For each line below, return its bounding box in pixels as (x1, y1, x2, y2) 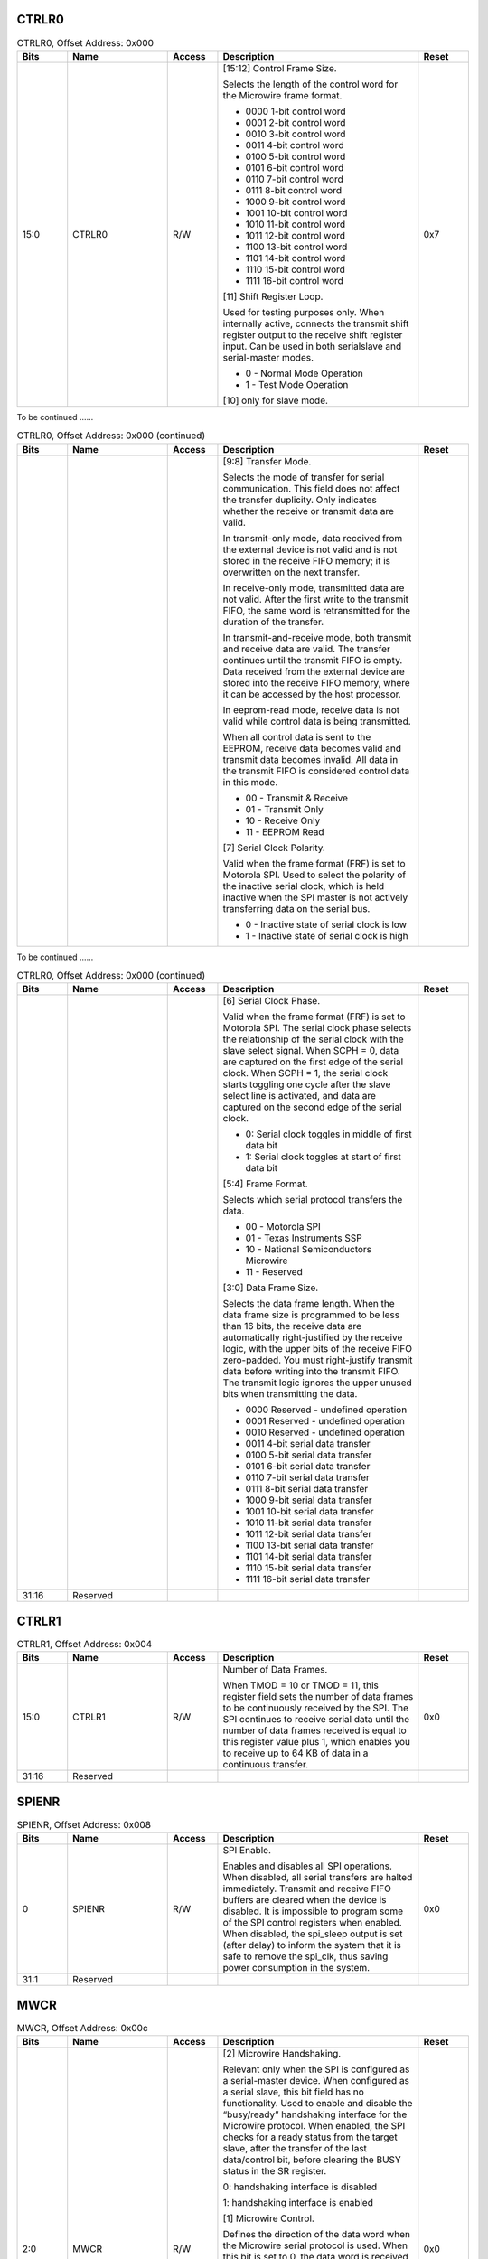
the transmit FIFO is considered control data (222, 764, 410, 777)
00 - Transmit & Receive (245, 792, 348, 804)
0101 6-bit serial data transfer (245, 1460, 371, 1473)
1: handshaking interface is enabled (222, 2197, 374, 2209)
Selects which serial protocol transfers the (222, 1194, 403, 1206)
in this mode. (222, 775, 278, 788)
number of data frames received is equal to (222, 1724, 407, 1737)
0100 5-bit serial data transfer (245, 1448, 372, 1461)
